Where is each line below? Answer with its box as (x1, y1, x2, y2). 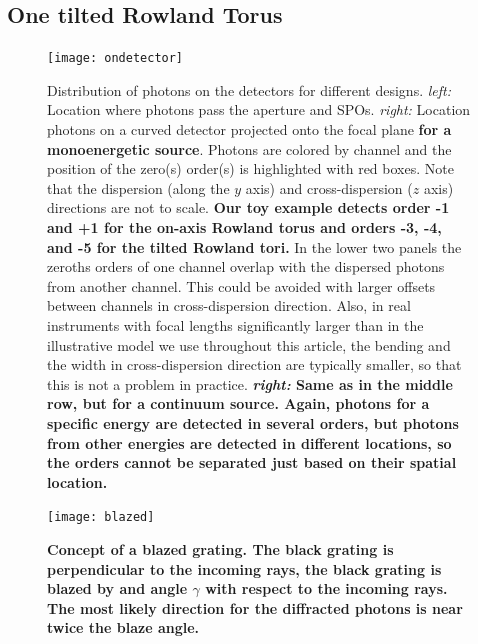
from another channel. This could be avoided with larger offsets (47, 275, 436, 296)
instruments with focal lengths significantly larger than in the (47, 314, 424, 335)
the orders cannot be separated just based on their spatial (47, 452, 457, 473)
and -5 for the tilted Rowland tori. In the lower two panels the (47, 236, 462, 257)
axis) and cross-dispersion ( (245, 177, 413, 198)
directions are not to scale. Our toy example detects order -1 (47, 197, 450, 218)
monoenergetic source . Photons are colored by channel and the (47, 138, 452, 159)
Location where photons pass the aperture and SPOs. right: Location (47, 99, 471, 120)
